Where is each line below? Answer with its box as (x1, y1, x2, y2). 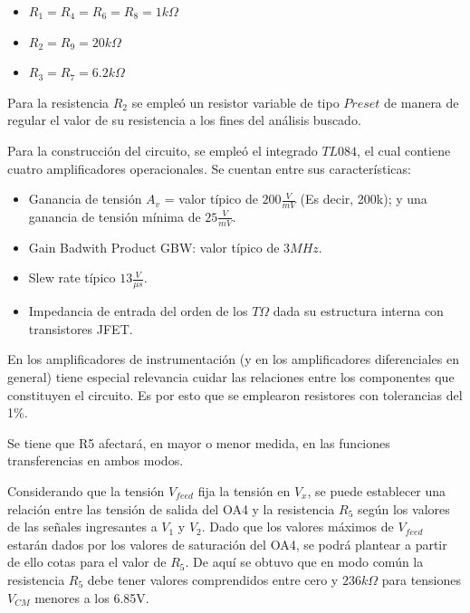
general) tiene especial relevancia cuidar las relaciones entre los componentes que (7, 368, 455, 387)
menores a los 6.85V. (34, 588, 149, 607)
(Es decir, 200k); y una (300, 189, 427, 208)
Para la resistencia (7, 92, 110, 111)
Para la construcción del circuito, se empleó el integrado (7, 140, 318, 159)
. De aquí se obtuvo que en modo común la (185, 552, 424, 571)
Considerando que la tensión (7, 481, 165, 500)
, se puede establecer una (307, 481, 446, 500)
